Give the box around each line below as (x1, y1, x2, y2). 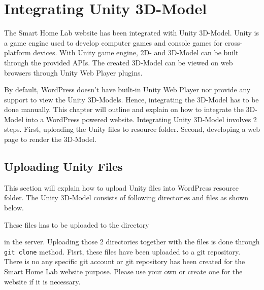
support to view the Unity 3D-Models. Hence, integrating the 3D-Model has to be (4, 94, 259, 104)
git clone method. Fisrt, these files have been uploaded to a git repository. (4, 246, 241, 257)
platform (4, 47, 31, 58)
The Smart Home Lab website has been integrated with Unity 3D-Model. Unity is (4, 27, 259, 38)
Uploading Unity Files (4, 159, 123, 174)
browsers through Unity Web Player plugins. (4, 67, 143, 78)
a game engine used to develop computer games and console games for (4, 37, 223, 48)
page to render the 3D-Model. (4, 134, 96, 144)
